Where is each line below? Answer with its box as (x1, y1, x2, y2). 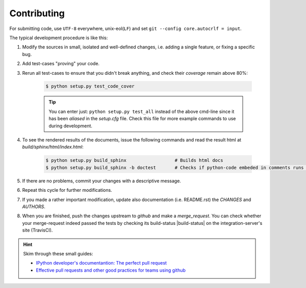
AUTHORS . (22, 204, 45, 210)
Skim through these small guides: (23, 250, 93, 256)
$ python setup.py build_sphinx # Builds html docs (45, 158, 223, 163)
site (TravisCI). (22, 227, 53, 234)
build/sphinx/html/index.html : (22, 144, 84, 150)
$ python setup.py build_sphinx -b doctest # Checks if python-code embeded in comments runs (45, 164, 304, 170)
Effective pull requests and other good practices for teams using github (36, 267, 186, 273)
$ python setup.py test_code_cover (45, 83, 135, 89)
